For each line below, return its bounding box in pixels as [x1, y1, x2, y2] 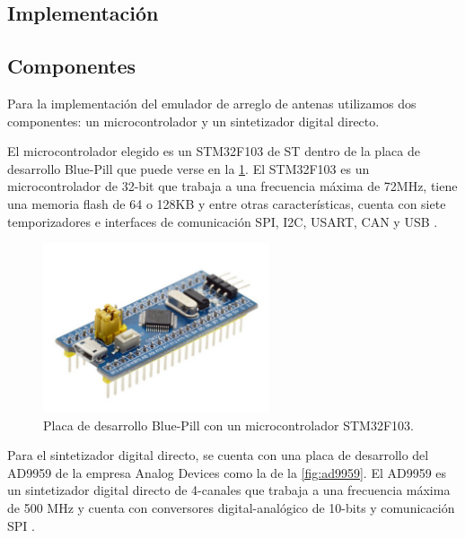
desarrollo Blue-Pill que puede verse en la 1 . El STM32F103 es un [7, 159, 370, 178]
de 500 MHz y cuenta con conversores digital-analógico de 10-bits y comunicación [7, 499, 455, 517]
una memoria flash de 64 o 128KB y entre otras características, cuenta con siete [7, 194, 446, 213]
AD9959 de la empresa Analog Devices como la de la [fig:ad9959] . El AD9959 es [7, 463, 447, 482]
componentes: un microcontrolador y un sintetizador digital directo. [7, 111, 380, 130]
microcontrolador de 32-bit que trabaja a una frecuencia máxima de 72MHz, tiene [7, 177, 458, 195]
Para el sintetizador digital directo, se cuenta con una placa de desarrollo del [7, 446, 429, 464]
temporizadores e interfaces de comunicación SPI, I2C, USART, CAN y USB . [7, 212, 438, 230]
